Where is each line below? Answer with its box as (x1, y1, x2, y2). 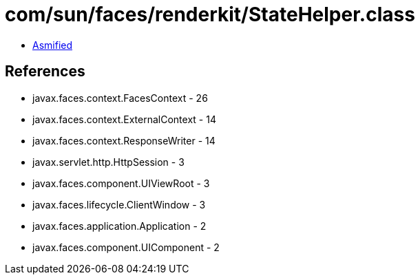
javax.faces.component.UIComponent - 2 (32, 241, 220, 253)
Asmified (32, 39, 73, 51)
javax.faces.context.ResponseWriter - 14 (32, 134, 216, 147)
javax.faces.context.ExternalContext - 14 (32, 113, 216, 125)
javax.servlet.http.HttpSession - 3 (32, 155, 185, 168)
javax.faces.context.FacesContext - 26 (32, 91, 208, 104)
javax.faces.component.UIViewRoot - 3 (32, 177, 210, 189)
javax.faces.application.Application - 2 (32, 219, 207, 232)
